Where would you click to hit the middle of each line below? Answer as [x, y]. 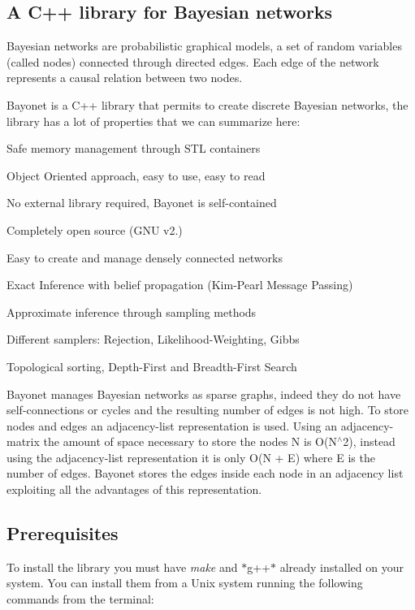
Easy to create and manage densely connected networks [145, 257]
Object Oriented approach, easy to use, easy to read [136, 175]
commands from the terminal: [80, 599]
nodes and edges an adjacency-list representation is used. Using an [172, 425]
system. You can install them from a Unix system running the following [185, 583]
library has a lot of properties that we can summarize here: [153, 121]
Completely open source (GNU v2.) [95, 229]
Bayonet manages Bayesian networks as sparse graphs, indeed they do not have [204, 394]
